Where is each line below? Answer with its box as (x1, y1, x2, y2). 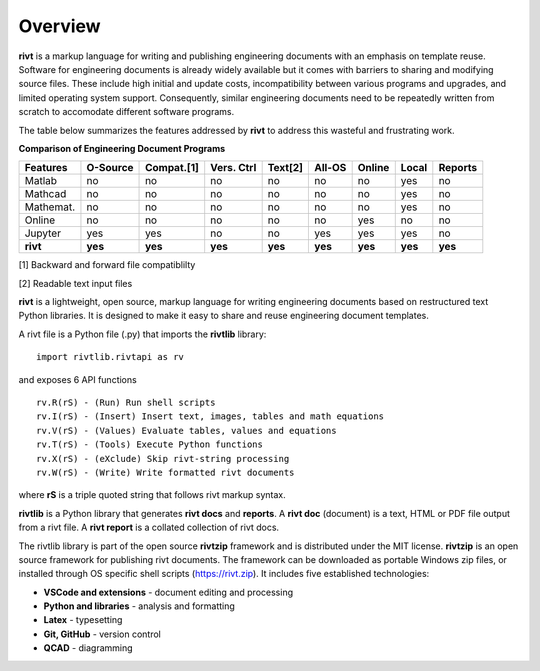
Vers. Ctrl (210, 161, 257, 175)
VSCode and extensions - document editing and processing (43, 586, 294, 598)
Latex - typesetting (43, 614, 123, 626)
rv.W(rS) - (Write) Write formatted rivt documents (36, 466, 295, 478)
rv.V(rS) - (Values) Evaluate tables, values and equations (36, 425, 337, 436)
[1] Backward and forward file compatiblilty (18, 259, 196, 271)
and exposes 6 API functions (18, 373, 137, 385)
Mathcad (24, 187, 67, 201)
